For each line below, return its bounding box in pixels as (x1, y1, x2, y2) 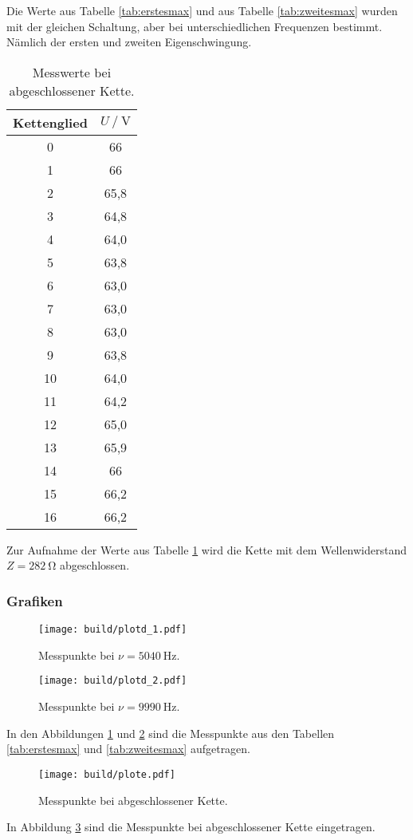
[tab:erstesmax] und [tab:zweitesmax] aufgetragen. (6, 740, 251, 757)
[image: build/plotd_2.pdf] (38, 675, 187, 687)
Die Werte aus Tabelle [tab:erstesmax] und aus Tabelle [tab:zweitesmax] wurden (6, 2, 398, 18)
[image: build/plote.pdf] (38, 768, 175, 780)
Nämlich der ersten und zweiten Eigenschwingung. (6, 34, 252, 50)
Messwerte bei (32, 62, 112, 81)
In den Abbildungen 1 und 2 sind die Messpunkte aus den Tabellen (6, 724, 335, 741)
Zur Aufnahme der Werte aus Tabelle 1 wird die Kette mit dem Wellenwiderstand (6, 541, 407, 558)
